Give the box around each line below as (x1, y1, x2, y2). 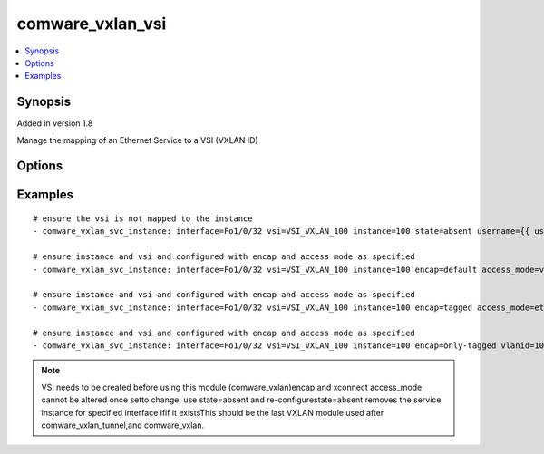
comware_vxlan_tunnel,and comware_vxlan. (41, 420, 205, 430)
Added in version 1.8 (16, 118, 93, 129)
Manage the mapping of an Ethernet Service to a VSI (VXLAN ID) (16, 134, 258, 145)
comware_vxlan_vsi (16, 14, 167, 34)
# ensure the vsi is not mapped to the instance (33, 214, 253, 224)
